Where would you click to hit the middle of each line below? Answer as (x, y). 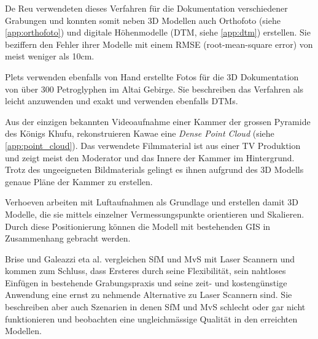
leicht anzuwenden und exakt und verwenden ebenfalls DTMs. (122, 101)
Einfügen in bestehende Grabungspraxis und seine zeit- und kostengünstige (146, 282)
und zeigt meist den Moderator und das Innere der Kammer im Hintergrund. (150, 157)
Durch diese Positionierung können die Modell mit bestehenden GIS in (138, 226)
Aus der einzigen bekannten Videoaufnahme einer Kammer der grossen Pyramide (158, 121)
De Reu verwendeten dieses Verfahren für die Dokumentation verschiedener (146, 8)
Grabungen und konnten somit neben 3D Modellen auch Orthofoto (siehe (143, 20)
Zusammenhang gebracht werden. (68, 238)
